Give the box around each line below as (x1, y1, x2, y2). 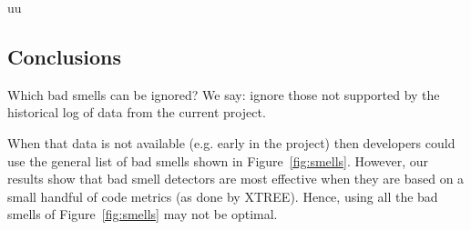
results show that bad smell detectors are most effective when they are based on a (7, 169, 465, 188)
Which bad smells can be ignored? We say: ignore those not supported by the (7, 85, 440, 104)
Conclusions (7, 42, 122, 70)
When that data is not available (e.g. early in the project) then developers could (7, 133, 456, 152)
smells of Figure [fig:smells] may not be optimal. (7, 205, 278, 224)
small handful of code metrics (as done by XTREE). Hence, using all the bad (7, 186, 438, 205)
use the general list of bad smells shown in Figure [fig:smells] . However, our (7, 151, 429, 170)
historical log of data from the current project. (7, 103, 266, 122)
